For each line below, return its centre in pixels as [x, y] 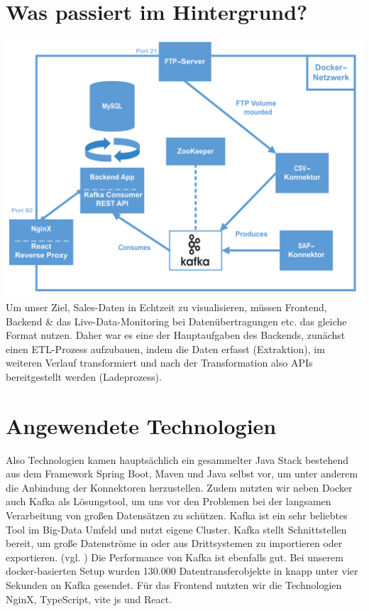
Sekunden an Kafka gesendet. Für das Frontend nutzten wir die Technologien [174, 584]
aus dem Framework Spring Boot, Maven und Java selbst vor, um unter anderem [182, 474]
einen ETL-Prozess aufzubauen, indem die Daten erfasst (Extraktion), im [165, 348]
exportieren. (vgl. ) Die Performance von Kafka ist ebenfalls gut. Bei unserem [175, 557]
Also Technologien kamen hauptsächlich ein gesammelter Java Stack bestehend [177, 459]
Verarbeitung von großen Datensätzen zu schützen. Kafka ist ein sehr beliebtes [177, 515]
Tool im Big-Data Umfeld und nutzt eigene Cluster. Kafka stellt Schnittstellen [176, 529]
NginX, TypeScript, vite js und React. [89, 599]
